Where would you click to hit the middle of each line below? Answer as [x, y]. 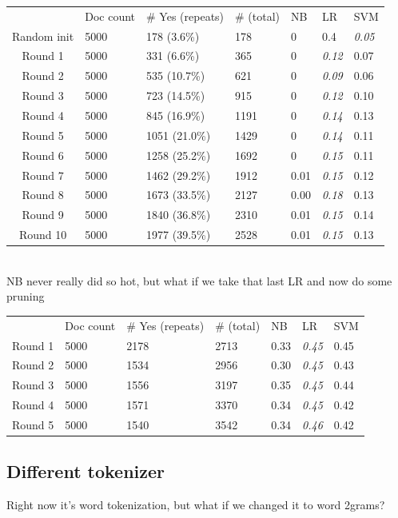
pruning [26, 296]
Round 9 [43, 215]
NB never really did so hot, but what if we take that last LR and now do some [199, 280]
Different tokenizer [86, 471]
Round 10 [43, 235]
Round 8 [43, 195]
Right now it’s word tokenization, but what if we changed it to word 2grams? [196, 505]
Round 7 [43, 175]
